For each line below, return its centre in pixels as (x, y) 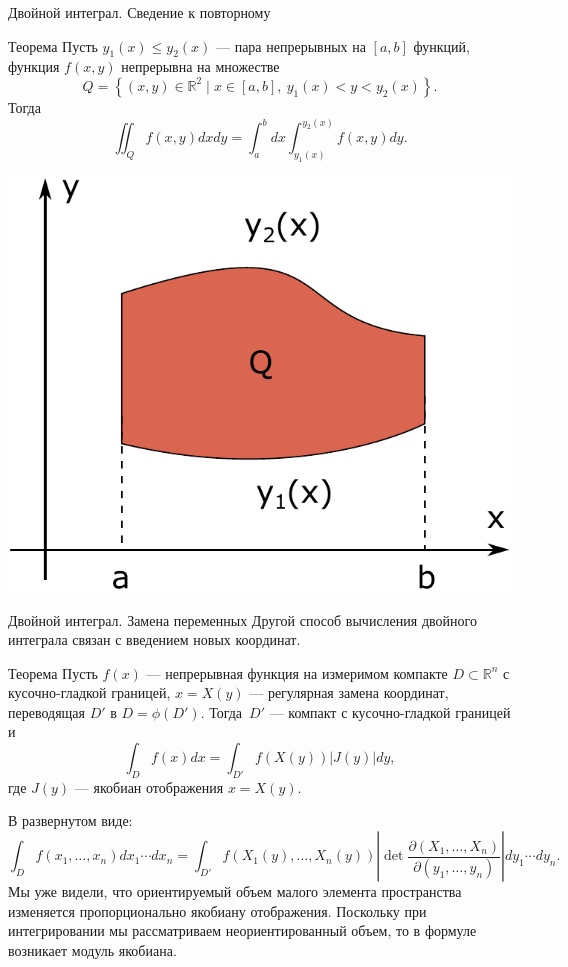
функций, (441, 45)
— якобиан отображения (149, 786)
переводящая (47, 711)
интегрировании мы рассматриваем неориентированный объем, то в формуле (242, 930)
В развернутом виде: (70, 820)
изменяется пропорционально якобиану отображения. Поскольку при (217, 910)
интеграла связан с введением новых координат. (154, 639)
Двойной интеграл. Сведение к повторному (139, 12)
